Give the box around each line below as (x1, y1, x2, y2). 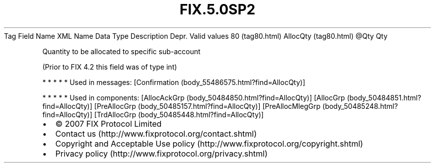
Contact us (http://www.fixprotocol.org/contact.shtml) (55, 128, 257, 139)
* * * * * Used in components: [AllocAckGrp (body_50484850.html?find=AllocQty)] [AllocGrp (42, 93, 345, 102)
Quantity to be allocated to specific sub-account (42, 47, 201, 56)
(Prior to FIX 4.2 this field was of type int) (42, 62, 177, 71)
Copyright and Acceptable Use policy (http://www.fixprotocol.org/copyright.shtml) (55, 138, 363, 149)
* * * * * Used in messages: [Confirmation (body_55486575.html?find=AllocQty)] (42, 78, 305, 86)
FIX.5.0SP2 (179, 1, 256, 18)
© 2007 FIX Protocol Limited (55, 118, 162, 129)
